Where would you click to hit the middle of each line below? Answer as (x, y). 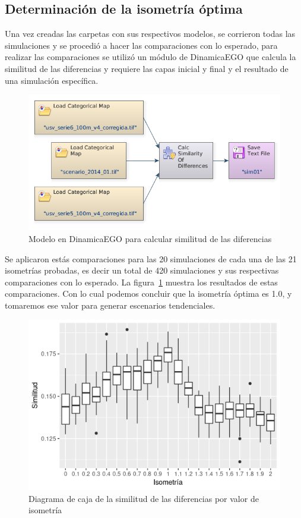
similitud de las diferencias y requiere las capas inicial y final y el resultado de (147, 68)
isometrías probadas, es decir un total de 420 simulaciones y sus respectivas (142, 270)
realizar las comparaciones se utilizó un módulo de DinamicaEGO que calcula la (150, 57)
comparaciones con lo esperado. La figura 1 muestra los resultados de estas (141, 282)
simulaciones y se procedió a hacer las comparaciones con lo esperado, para (141, 45)
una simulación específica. (52, 80)
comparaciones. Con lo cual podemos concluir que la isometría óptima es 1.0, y (148, 293)
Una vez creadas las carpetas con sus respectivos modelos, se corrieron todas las (150, 34)
